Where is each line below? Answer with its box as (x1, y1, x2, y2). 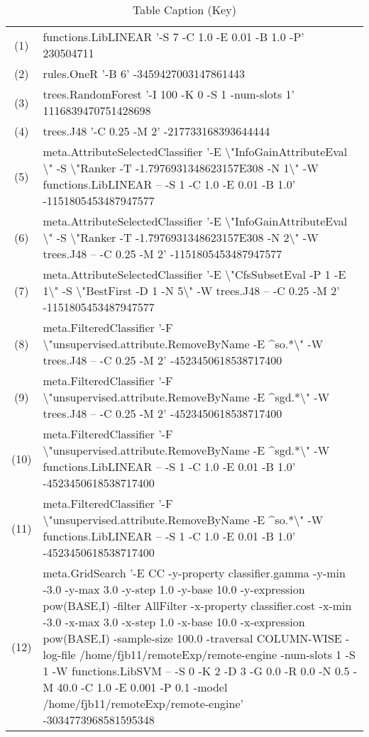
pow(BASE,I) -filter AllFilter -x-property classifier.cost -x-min (43, 597, 352, 614)
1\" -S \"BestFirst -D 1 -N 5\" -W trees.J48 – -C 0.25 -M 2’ (43, 282, 340, 299)
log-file (43, 646, 76, 663)
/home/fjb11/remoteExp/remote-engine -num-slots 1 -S (79, 646, 356, 663)
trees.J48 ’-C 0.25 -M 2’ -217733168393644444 (43, 123, 270, 139)
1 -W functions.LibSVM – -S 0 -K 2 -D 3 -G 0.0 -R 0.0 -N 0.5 (43, 663, 350, 679)
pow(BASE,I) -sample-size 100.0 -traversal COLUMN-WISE (43, 630, 342, 646)
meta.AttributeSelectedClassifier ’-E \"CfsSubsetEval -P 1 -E (43, 266, 346, 282)
